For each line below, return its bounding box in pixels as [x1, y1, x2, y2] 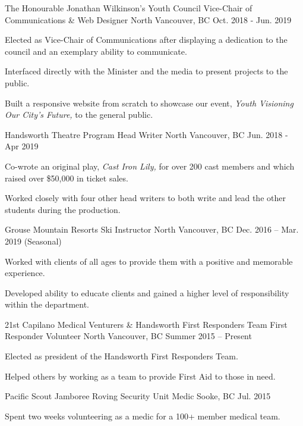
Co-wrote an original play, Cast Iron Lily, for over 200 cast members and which [5, 159, 295, 172]
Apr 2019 [5, 140, 39, 152]
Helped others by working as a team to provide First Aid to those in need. [5, 369, 276, 382]
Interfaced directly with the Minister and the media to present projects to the [5, 65, 288, 77]
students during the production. [5, 203, 121, 215]
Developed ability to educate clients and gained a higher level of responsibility [5, 286, 289, 299]
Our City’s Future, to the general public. [5, 108, 153, 121]
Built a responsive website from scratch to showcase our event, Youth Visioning [5, 96, 293, 109]
